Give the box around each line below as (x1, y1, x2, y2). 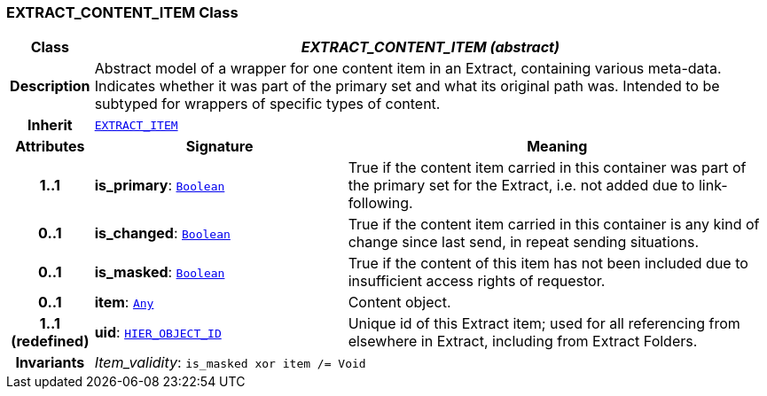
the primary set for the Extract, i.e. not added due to (348, 176, 695, 195)
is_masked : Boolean (94, 263, 225, 282)
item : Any (94, 293, 154, 312)
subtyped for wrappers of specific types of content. (94, 95, 441, 113)
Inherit (27, 116, 73, 135)
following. (348, 194, 413, 213)
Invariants (15, 353, 85, 372)
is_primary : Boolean (94, 176, 225, 195)
